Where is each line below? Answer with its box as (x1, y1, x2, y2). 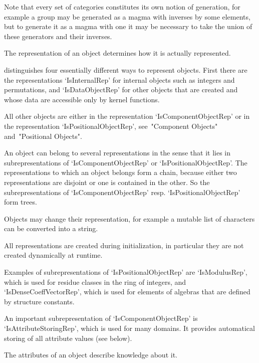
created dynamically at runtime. (4, 250, 103, 260)
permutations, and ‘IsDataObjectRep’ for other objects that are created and (4, 84, 238, 95)
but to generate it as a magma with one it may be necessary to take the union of (4, 21, 252, 32)
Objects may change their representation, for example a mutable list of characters (4, 213, 255, 224)
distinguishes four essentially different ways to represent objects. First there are (4, 64, 247, 75)
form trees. (4, 197, 37, 207)
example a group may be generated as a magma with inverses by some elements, (4, 11, 250, 22)
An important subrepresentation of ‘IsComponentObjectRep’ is (4, 313, 198, 323)
